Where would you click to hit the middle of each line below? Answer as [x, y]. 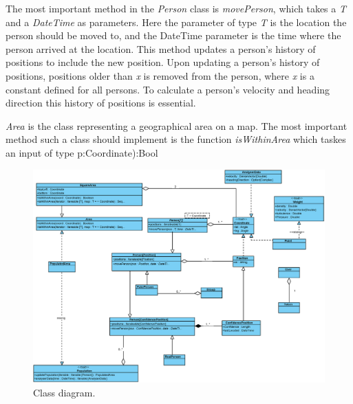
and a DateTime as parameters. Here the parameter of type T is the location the [176, 22]
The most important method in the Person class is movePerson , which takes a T [176, 8]
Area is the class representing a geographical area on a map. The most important [176, 125]
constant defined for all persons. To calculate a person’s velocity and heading [168, 89]
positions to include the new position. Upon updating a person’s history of [163, 62]
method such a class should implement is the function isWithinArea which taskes [176, 139]
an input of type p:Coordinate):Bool [82, 152]
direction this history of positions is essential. [101, 103]
